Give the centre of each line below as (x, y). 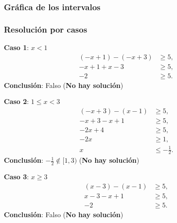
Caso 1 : (17, 47)
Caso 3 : (17, 177)
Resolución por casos (46, 29)
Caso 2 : (17, 101)
